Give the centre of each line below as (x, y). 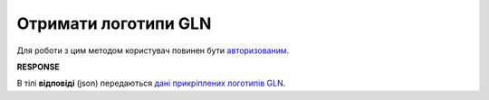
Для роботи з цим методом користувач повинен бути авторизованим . (153, 50)
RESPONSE (38, 67)
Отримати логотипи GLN (114, 23)
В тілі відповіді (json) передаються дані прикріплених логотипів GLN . (151, 83)
